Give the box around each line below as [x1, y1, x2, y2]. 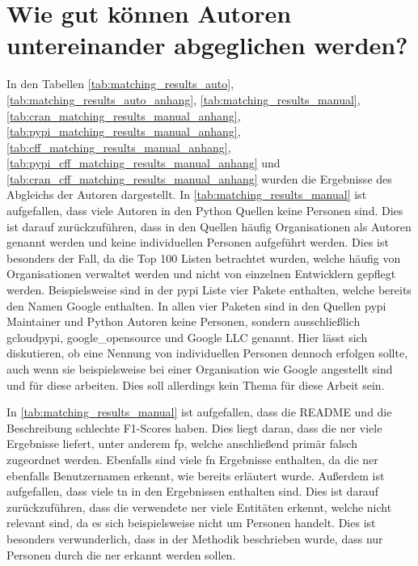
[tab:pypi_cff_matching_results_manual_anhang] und [6, 154, 281, 171]
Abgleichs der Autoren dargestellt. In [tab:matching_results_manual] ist [6, 186, 367, 203]
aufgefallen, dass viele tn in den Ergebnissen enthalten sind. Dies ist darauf [6, 483, 378, 500]
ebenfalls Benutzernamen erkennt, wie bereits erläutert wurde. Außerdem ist [6, 467, 385, 484]
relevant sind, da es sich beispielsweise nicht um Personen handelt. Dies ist [6, 514, 376, 531]
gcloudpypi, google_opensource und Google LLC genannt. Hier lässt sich [6, 328, 368, 345]
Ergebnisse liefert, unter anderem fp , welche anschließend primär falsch [6, 435, 357, 452]
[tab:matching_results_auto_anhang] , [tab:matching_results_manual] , [6, 91, 361, 108]
